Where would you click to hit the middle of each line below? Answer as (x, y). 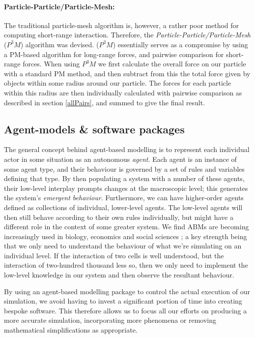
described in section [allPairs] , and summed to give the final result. (105, 102)
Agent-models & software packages (94, 129)
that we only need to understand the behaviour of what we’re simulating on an (123, 246)
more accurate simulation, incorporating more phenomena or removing (110, 320)
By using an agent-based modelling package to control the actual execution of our (127, 291)
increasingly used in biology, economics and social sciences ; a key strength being (126, 236)
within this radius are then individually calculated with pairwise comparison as (123, 92)
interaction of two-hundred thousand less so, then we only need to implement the (126, 265)
